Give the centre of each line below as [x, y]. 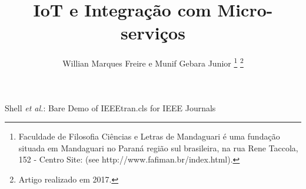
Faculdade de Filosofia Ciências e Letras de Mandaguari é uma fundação [149, 136]
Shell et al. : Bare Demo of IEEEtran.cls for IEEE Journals [110, 107]
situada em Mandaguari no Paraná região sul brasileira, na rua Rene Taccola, [158, 147]
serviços [153, 33]
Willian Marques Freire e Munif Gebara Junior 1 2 [153, 62]
